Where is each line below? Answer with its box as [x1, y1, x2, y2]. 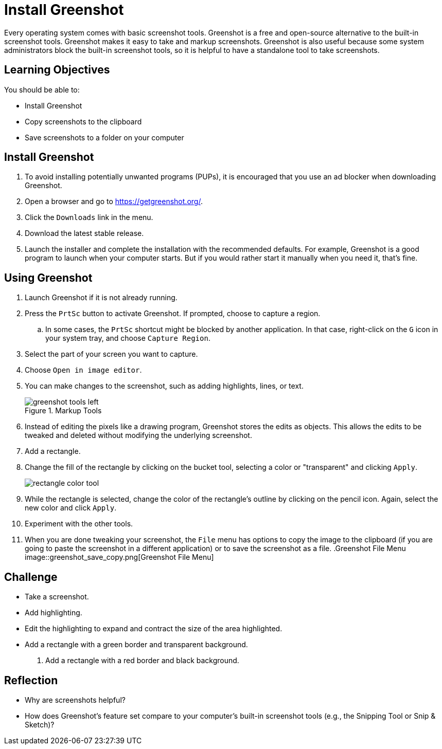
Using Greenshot [4, 271, 93, 284]
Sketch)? [25, 720, 55, 729]
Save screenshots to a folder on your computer [25, 133, 184, 142]
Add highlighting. [25, 608, 82, 617]
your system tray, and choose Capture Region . [45, 334, 210, 343]
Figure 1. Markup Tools [25, 406, 102, 415]
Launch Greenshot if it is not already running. [25, 293, 178, 302]
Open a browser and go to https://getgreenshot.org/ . [25, 197, 203, 206]
